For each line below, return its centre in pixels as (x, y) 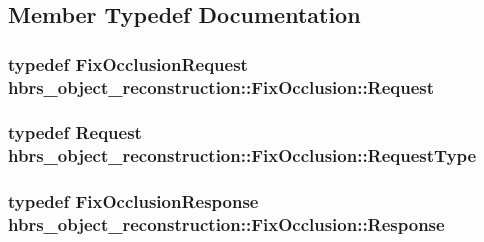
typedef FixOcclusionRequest (128, 63)
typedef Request (75, 132)
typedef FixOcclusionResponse (133, 201)
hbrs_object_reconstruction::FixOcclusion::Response (226, 224)
